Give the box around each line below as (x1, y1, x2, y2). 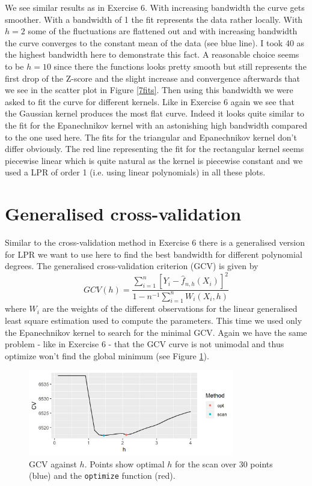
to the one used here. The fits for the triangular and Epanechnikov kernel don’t (5, 130, 297, 143)
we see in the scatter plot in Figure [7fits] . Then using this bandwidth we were (5, 84, 293, 96)
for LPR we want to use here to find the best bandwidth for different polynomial (5, 248, 302, 260)
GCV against (29, 457, 77, 470)
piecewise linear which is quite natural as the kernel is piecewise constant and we (5, 154, 303, 166)
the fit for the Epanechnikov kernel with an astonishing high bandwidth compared (5, 118, 307, 131)
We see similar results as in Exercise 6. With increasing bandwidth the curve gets (5, 1, 305, 13)
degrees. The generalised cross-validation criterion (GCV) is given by (5, 260, 258, 272)
